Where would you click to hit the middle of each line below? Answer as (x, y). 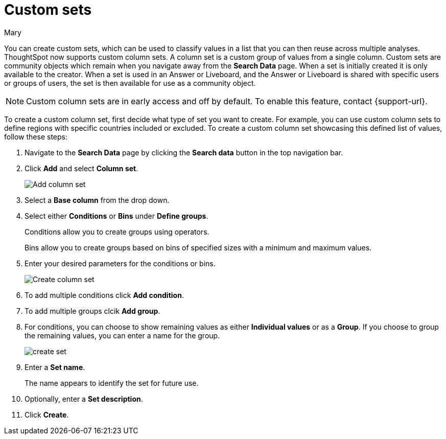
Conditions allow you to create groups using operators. (117, 232)
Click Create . (47, 414)
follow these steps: (36, 136)
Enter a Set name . (55, 367)
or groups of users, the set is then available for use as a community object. (130, 83)
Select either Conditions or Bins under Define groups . (116, 216)
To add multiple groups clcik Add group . (92, 311)
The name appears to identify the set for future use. (112, 383)
